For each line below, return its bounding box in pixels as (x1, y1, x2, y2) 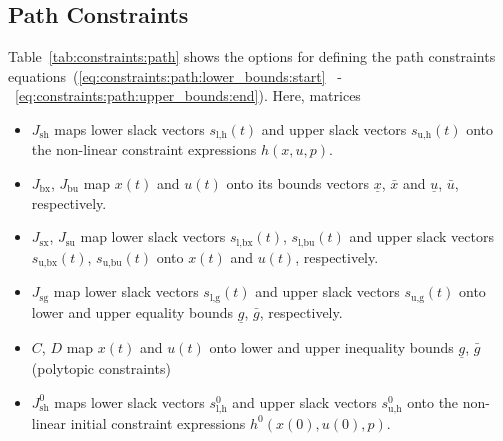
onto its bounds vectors (226, 173, 370, 194)
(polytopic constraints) (31, 358, 171, 379)
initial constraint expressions (70, 412, 246, 433)
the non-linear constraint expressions (31, 139, 257, 160)
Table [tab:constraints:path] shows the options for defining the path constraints (8, 46, 496, 67)
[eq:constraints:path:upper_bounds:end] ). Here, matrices (15, 85, 361, 106)
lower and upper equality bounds (31, 301, 234, 322)
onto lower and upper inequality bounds (209, 336, 454, 357)
